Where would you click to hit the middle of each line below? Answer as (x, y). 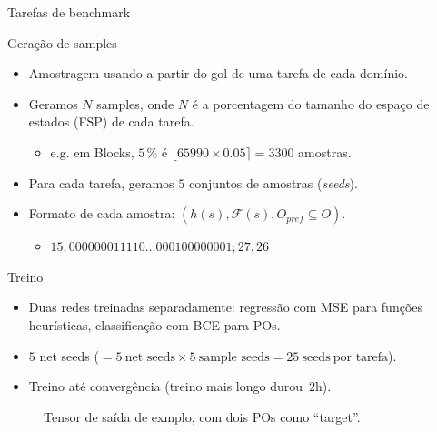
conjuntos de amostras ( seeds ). (273, 182)
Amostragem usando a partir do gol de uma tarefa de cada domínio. (218, 73)
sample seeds (234, 357)
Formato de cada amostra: (102, 213)
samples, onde (135, 103)
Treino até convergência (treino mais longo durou (166, 386)
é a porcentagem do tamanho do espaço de (311, 103)
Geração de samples (62, 42)
